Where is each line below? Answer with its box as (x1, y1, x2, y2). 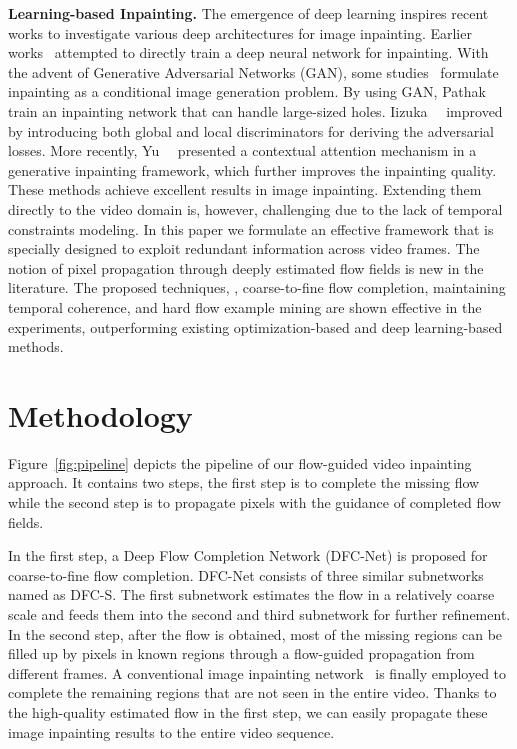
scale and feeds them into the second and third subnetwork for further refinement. (8, 603, 511, 624)
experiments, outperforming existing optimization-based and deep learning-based (8, 316, 503, 337)
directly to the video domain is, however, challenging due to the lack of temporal (8, 198, 503, 219)
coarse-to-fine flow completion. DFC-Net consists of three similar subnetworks (8, 564, 484, 585)
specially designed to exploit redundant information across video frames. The (8, 238, 480, 259)
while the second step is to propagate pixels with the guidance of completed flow (8, 492, 502, 512)
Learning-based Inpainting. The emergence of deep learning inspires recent (8, 3, 489, 23)
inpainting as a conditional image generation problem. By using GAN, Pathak (8, 81, 486, 102)
